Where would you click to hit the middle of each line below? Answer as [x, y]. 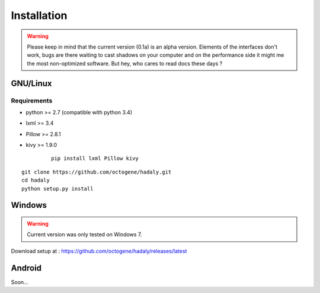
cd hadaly [36, 180]
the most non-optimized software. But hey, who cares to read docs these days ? [125, 63]
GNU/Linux [31, 83]
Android [26, 268]
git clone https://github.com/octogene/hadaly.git [97, 172]
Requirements [32, 101]
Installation [39, 15]
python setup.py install [57, 189]
